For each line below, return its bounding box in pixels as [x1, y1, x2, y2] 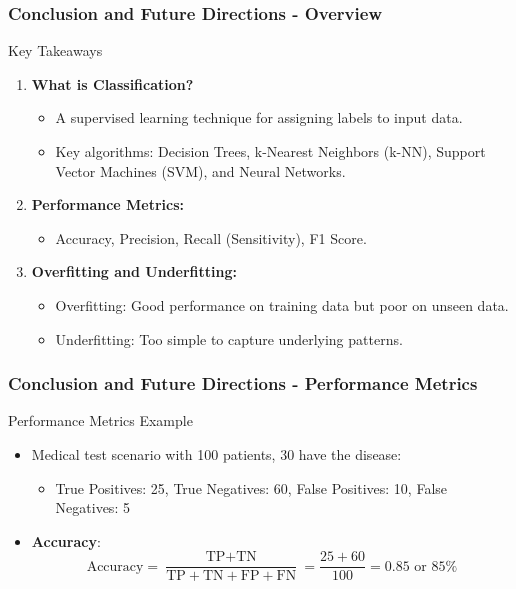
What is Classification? [31, 73, 194, 94]
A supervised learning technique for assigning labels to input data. [55, 107, 463, 128]
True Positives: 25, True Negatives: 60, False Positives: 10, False [55, 477, 448, 498]
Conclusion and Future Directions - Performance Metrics [8, 371, 478, 396]
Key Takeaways [8, 40, 103, 61]
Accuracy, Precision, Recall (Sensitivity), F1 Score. [55, 227, 367, 248]
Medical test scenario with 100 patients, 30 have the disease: [31, 443, 402, 464]
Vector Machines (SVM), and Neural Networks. [55, 160, 346, 181]
